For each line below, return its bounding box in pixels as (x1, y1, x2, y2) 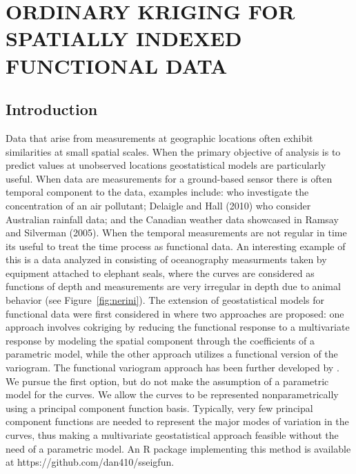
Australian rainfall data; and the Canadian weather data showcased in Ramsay (6, 212, 339, 226)
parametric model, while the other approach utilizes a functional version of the (6, 347, 338, 361)
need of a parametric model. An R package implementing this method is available (6, 441, 351, 455)
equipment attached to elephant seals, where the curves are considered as (6, 265, 315, 280)
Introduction (6, 99, 98, 120)
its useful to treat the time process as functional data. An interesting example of (6, 238, 346, 253)
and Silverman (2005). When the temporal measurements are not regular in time (6, 225, 347, 240)
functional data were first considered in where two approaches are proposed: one (6, 306, 344, 320)
